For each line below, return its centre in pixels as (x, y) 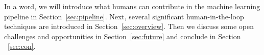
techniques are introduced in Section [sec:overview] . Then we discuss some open (129, 26)
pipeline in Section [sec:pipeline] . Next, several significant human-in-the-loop (124, 16)
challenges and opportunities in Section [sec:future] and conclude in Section (123, 36)
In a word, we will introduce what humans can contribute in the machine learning (132, 6)
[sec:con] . (22, 46)
